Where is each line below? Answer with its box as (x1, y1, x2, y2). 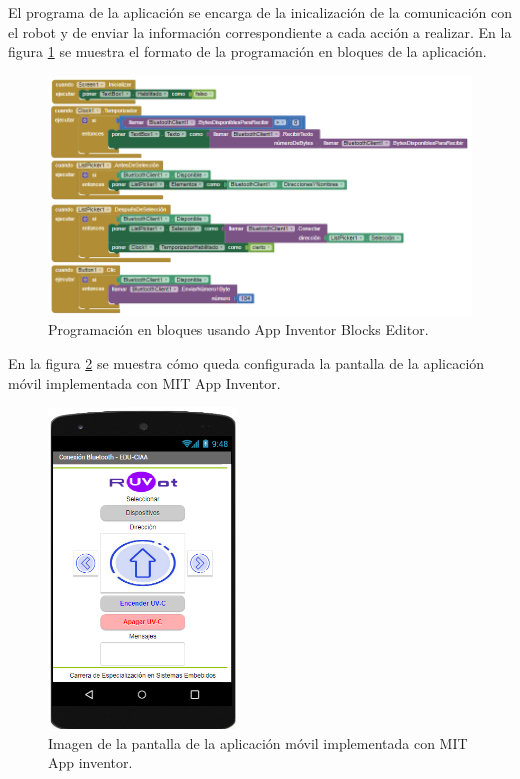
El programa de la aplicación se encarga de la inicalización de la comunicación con (8, 2, 512, 22)
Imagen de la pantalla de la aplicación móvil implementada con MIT (48, 732, 468, 753)
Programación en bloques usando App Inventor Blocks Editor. (48, 319, 429, 340)
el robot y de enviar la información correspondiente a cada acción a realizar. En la (8, 21, 512, 42)
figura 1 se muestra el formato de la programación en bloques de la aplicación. (8, 41, 487, 62)
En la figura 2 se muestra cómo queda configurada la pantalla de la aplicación (8, 353, 485, 373)
